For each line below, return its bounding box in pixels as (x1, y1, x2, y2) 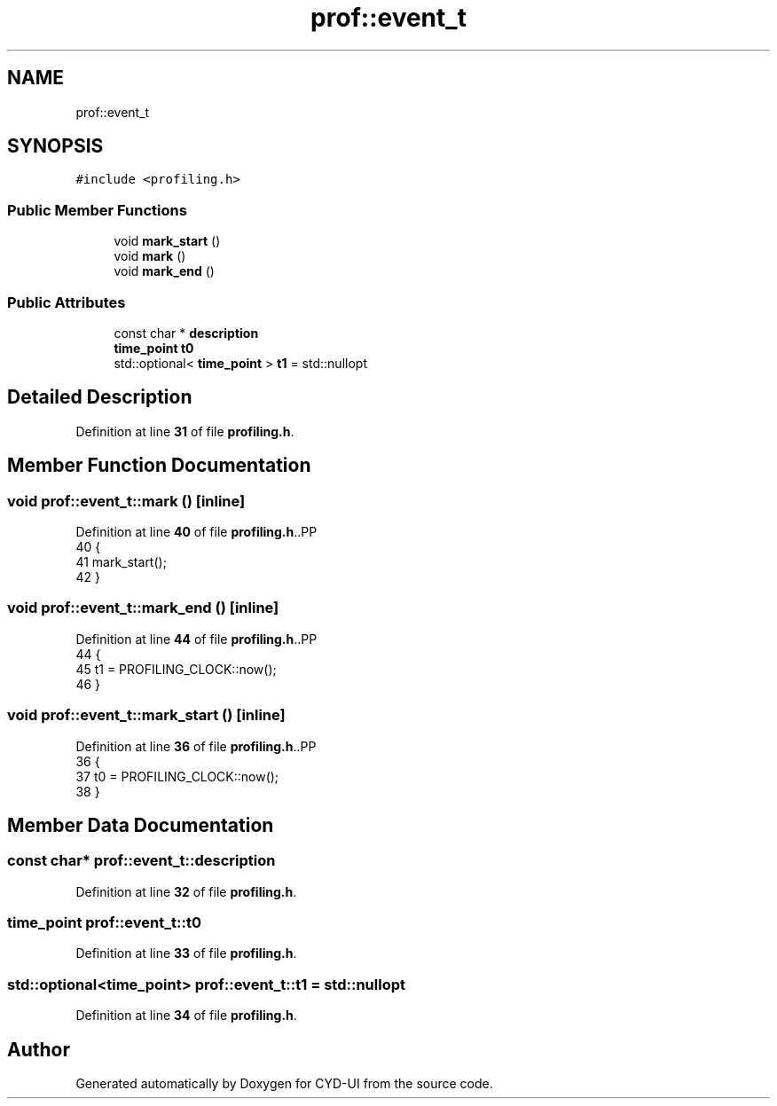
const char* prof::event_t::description (7, 851, 276, 870)
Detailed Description (7, 386, 192, 409)
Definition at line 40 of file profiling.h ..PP (75, 524, 318, 539)
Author (7, 1038, 70, 1061)
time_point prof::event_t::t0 (7, 914, 201, 932)
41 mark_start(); (75, 554, 167, 569)
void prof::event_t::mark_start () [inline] (7, 706, 286, 725)
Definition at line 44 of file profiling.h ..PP (75, 631, 318, 647)
